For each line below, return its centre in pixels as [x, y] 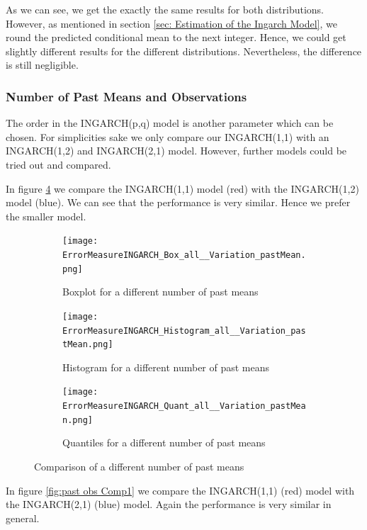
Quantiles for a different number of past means [164, 442]
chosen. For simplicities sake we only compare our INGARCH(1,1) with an [168, 136]
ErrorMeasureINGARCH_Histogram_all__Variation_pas [184, 331]
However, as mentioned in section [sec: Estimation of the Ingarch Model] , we [172, 23]
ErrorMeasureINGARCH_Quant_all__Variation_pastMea [184, 406]
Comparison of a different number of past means [139, 467]
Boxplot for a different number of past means [160, 292]
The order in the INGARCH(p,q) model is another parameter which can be [170, 123]
